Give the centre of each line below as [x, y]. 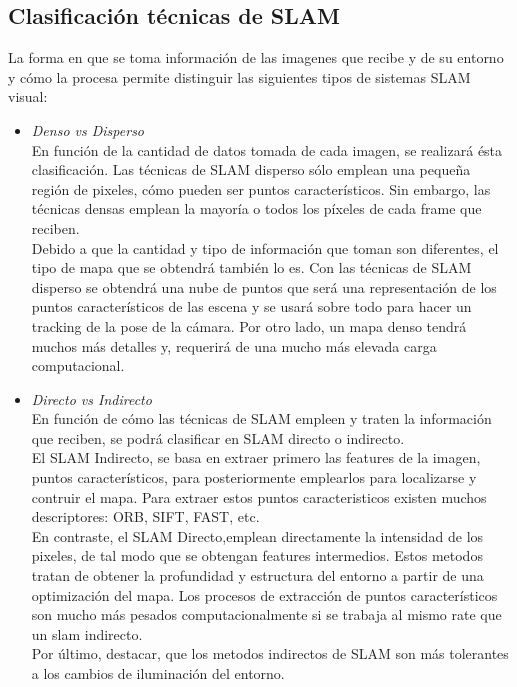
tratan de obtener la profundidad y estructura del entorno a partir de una [257, 575]
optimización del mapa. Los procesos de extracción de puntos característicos [264, 594]
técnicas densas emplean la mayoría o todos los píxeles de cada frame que [256, 208]
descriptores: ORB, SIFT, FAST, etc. [145, 516]
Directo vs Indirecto [91, 398]
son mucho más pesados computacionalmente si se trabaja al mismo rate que [266, 614]
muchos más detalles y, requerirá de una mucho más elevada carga [234, 345]
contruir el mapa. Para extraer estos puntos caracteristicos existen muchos [259, 496]
